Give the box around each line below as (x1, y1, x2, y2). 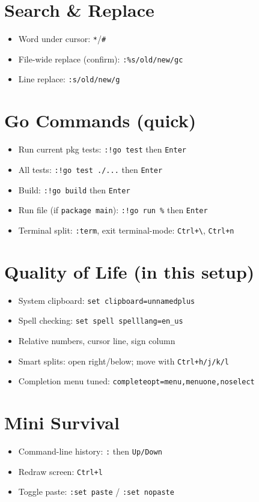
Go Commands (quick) (4, 108, 197, 133)
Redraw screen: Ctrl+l (18, 465, 103, 477)
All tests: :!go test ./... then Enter (18, 163, 163, 175)
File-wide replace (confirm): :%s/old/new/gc (18, 52, 183, 65)
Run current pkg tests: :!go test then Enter (18, 143, 186, 156)
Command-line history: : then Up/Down (18, 444, 162, 457)
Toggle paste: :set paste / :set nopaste (18, 485, 174, 498)
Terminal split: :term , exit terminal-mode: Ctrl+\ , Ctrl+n (18, 223, 234, 236)
